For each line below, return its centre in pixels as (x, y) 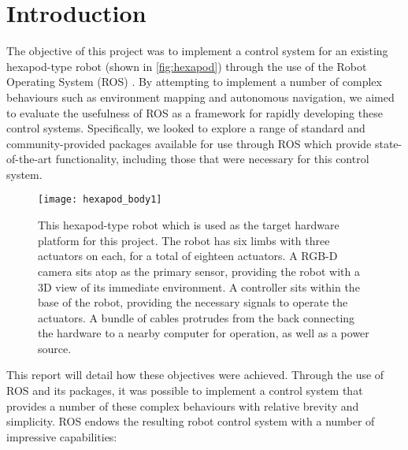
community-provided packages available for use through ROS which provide (189, 143)
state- (388, 143)
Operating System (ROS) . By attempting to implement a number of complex (194, 82)
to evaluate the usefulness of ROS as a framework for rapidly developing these (195, 112)
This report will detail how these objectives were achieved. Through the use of (195, 375)
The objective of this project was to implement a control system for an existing (197, 51)
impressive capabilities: (62, 436)
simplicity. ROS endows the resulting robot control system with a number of (191, 421)
